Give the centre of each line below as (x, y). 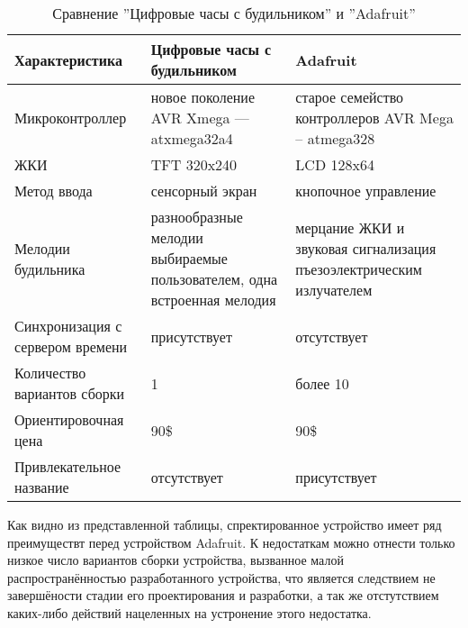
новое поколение (203, 97)
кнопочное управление (366, 191)
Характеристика (68, 59)
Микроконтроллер (71, 118)
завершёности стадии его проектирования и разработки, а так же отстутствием (223, 595)
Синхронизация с (68, 326)
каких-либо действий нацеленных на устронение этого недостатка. (189, 612)
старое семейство (350, 97)
